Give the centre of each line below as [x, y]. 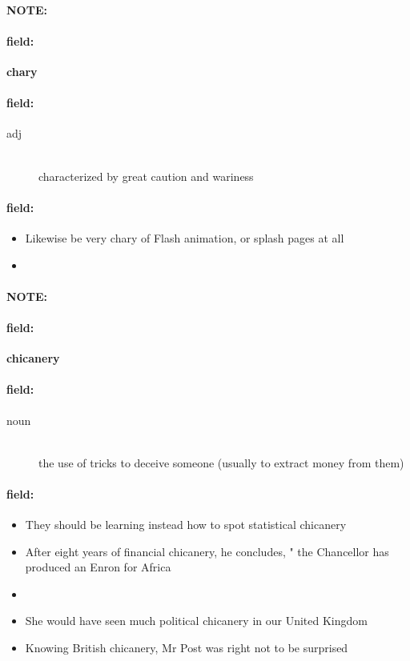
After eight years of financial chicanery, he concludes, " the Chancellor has [207, 551]
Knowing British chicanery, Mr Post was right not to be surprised [187, 648]
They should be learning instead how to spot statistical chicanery [186, 525]
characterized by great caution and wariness [146, 176]
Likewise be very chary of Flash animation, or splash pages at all [185, 237]
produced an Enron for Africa [98, 567]
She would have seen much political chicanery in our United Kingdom [196, 621]
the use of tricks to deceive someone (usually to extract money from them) [221, 462]
